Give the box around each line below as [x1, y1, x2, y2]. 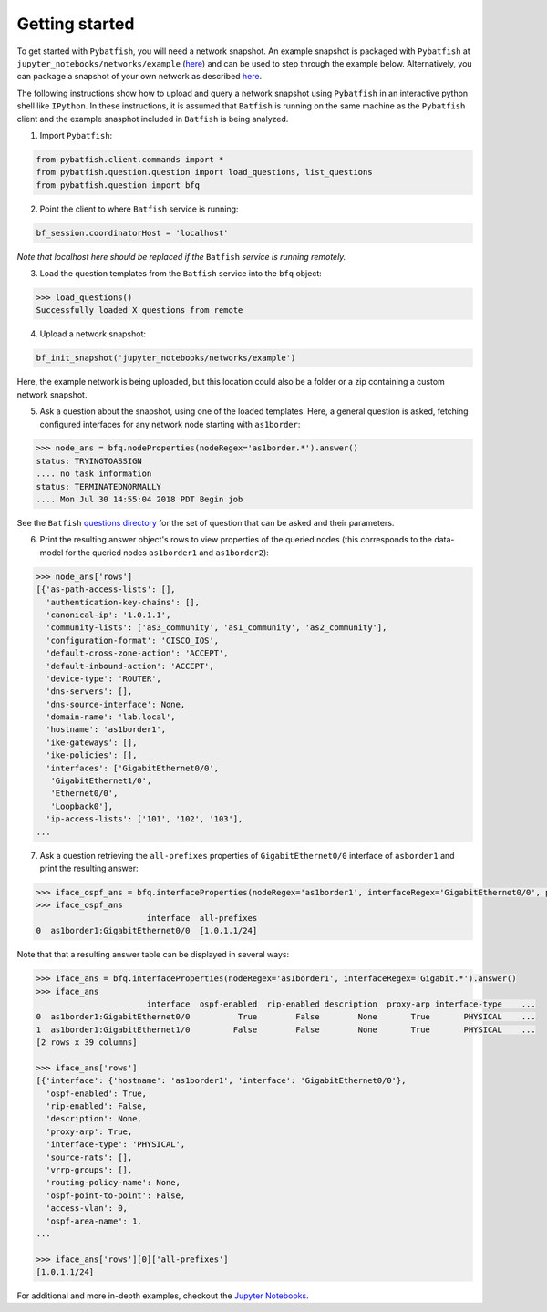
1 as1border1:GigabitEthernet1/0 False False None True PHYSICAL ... [36, 1024, 537, 1035]
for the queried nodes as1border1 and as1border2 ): [65, 547, 269, 558]
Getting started [16, 14, 135, 34]
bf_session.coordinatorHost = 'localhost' [36, 228, 229, 238]
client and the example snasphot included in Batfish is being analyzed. [16, 113, 289, 124]
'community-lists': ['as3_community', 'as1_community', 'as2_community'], [46, 623, 387, 633]
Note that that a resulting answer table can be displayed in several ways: [16, 949, 290, 960]
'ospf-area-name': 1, [46, 1215, 143, 1226]
